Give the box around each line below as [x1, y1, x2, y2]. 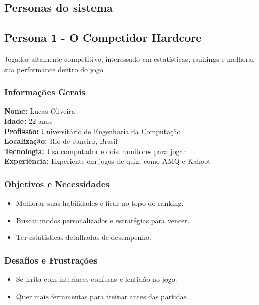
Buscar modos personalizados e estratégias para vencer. [16, 214, 190, 225]
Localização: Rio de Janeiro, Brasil [4, 136, 118, 146]
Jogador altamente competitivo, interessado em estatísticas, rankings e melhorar [4, 53, 255, 64]
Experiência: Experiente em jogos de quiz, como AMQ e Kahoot [4, 156, 211, 166]
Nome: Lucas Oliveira [4, 105, 75, 116]
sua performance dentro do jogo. [4, 63, 105, 74]
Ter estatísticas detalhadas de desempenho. [16, 232, 151, 243]
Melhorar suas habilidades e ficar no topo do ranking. [16, 198, 184, 208]
